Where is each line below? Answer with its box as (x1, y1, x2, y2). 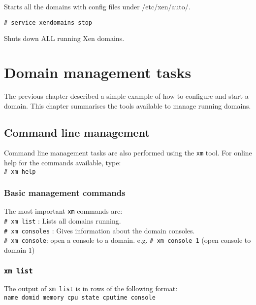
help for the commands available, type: (4, 157, 121, 168)
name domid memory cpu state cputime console (4, 294, 156, 302)
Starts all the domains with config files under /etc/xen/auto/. (4, 1, 191, 11)
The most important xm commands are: (4, 206, 123, 216)
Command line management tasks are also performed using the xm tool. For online (4, 148, 252, 158)
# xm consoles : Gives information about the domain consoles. (4, 225, 195, 235)
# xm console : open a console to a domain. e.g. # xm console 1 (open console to (4, 235, 251, 245)
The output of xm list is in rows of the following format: (4, 283, 178, 294)
